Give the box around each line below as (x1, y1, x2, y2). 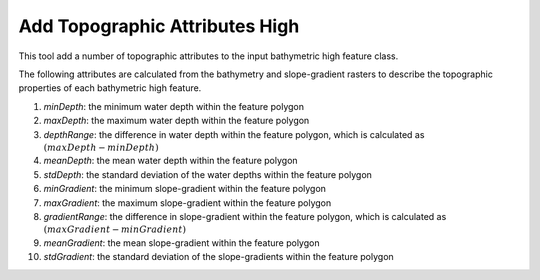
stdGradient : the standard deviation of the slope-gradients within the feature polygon (43, 251, 394, 263)
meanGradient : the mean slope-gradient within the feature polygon (43, 237, 320, 249)
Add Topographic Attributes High (18, 15, 300, 37)
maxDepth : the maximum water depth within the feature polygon (43, 115, 310, 127)
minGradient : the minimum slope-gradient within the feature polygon (43, 183, 327, 195)
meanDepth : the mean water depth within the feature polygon (43, 155, 299, 167)
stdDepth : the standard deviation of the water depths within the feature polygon (43, 168, 372, 180)
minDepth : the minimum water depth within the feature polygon (43, 100, 305, 112)
